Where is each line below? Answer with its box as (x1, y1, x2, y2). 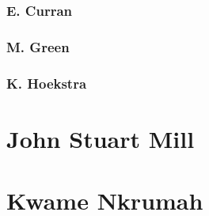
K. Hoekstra (6, 73, 87, 93)
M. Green (6, 36, 70, 56)
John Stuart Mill (6, 122, 195, 154)
